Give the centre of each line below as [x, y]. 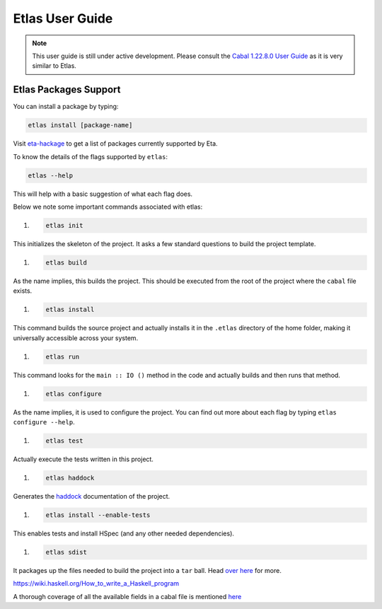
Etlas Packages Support [67, 89]
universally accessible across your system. [76, 338]
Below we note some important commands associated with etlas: [108, 207]
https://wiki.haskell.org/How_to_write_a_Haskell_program [96, 584]
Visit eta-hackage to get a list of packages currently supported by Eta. [116, 144]
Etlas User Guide [63, 18]
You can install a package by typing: [66, 107]
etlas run [63, 356]
